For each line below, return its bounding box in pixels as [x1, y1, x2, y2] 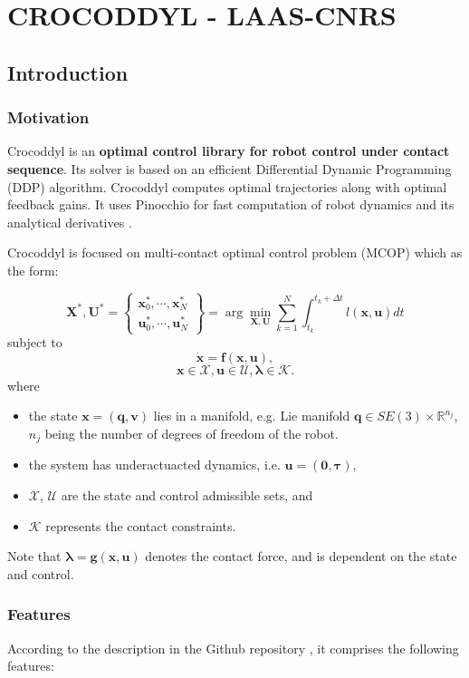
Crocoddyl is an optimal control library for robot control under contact [7, 141, 450, 160]
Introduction [7, 58, 129, 86]
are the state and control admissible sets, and [61, 485, 313, 504]
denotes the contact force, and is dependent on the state [145, 547, 457, 566]
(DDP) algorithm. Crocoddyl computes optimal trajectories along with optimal [7, 177, 447, 196]
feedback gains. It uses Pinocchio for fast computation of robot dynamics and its [7, 195, 455, 214]
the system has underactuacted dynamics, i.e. [28, 455, 281, 474]
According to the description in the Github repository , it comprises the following [7, 638, 459, 657]
